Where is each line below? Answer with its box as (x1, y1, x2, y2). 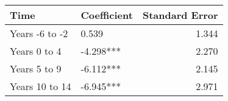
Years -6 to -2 (10, 26, 68, 40)
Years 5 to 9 (10, 61, 62, 75)
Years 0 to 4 (10, 44, 62, 58)
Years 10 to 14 (10, 79, 71, 93)
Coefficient (80, 8, 133, 22)
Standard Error (142, 8, 218, 22)
